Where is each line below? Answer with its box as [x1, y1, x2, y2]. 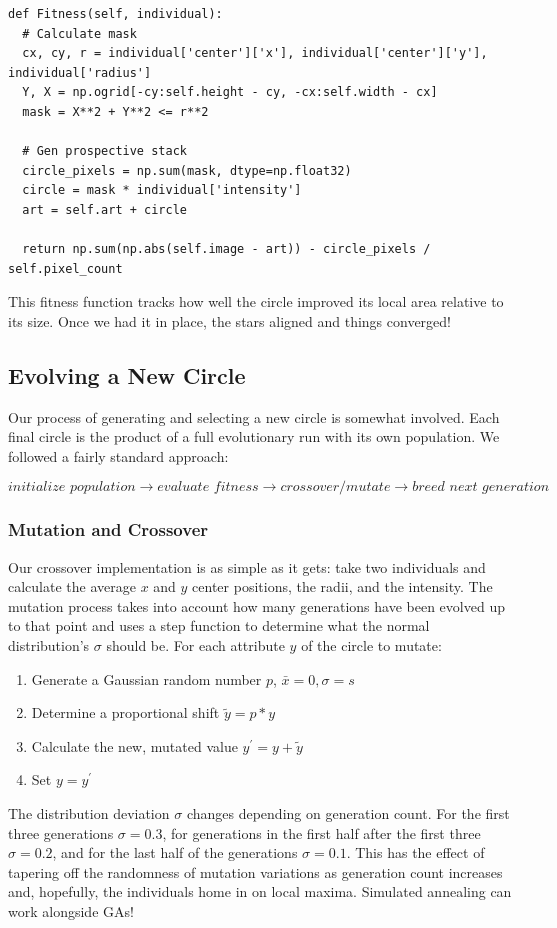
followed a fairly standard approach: [8, 445, 229, 466]
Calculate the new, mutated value [31, 735, 238, 756]
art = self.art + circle [22, 202, 187, 217]
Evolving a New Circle [8, 359, 246, 390]
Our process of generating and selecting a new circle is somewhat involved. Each [8, 406, 500, 427]
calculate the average [8, 576, 136, 597]
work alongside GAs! [8, 901, 134, 922]
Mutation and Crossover [8, 517, 209, 542]
